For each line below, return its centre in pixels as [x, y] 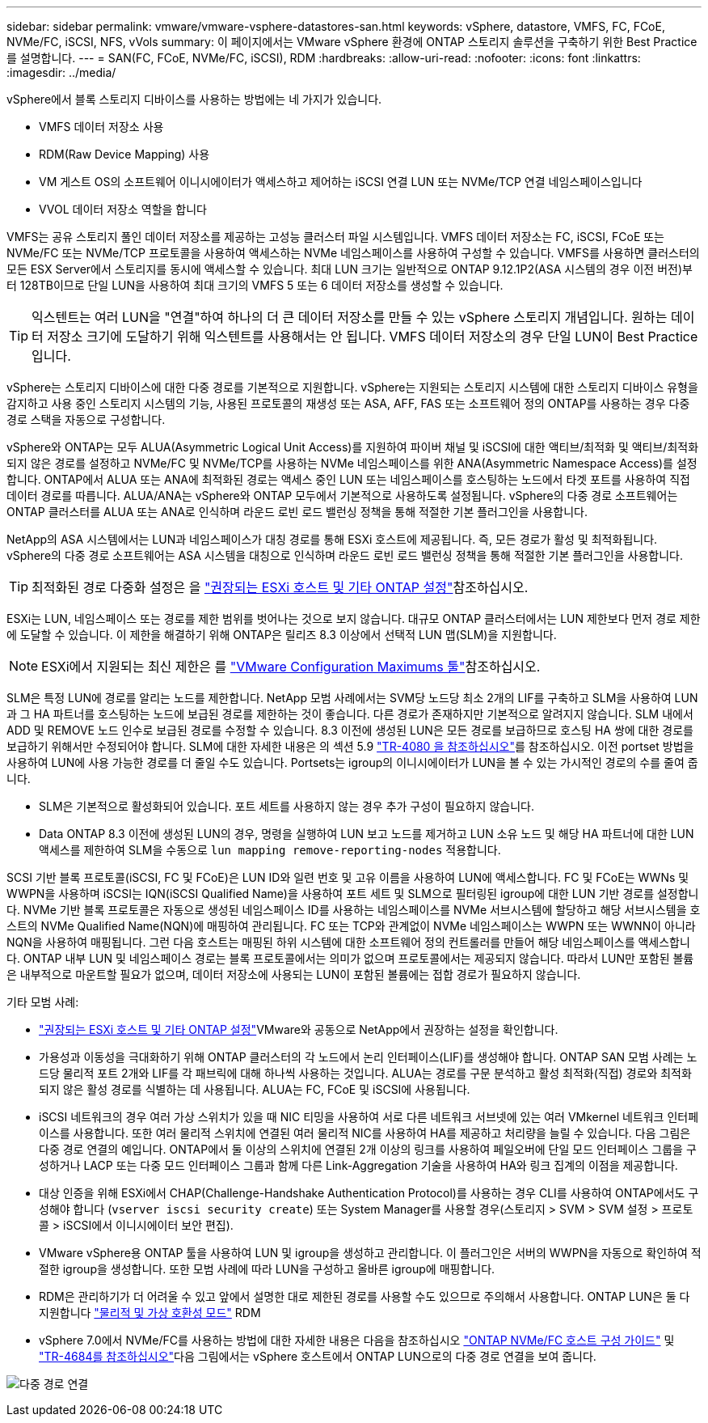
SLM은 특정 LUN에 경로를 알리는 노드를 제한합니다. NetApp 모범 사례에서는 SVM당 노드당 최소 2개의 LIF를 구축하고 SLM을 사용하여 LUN [352, 698]
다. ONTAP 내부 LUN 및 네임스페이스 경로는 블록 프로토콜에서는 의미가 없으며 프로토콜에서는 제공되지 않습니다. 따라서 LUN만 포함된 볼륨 [350, 958]
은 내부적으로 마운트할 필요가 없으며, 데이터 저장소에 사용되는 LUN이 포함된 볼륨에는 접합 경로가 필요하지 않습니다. [294, 974]
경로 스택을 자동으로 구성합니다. [86, 419]
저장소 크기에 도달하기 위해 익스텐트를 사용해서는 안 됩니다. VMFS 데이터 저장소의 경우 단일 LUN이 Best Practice [373, 337]
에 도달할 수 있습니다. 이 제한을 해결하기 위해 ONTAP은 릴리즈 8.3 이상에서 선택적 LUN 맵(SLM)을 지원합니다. [282, 635]
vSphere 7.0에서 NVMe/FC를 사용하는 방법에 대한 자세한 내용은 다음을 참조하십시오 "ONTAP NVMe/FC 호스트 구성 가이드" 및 [357, 1340]
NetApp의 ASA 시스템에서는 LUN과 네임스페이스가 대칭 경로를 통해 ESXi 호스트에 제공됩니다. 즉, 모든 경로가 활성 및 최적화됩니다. [332, 539]
